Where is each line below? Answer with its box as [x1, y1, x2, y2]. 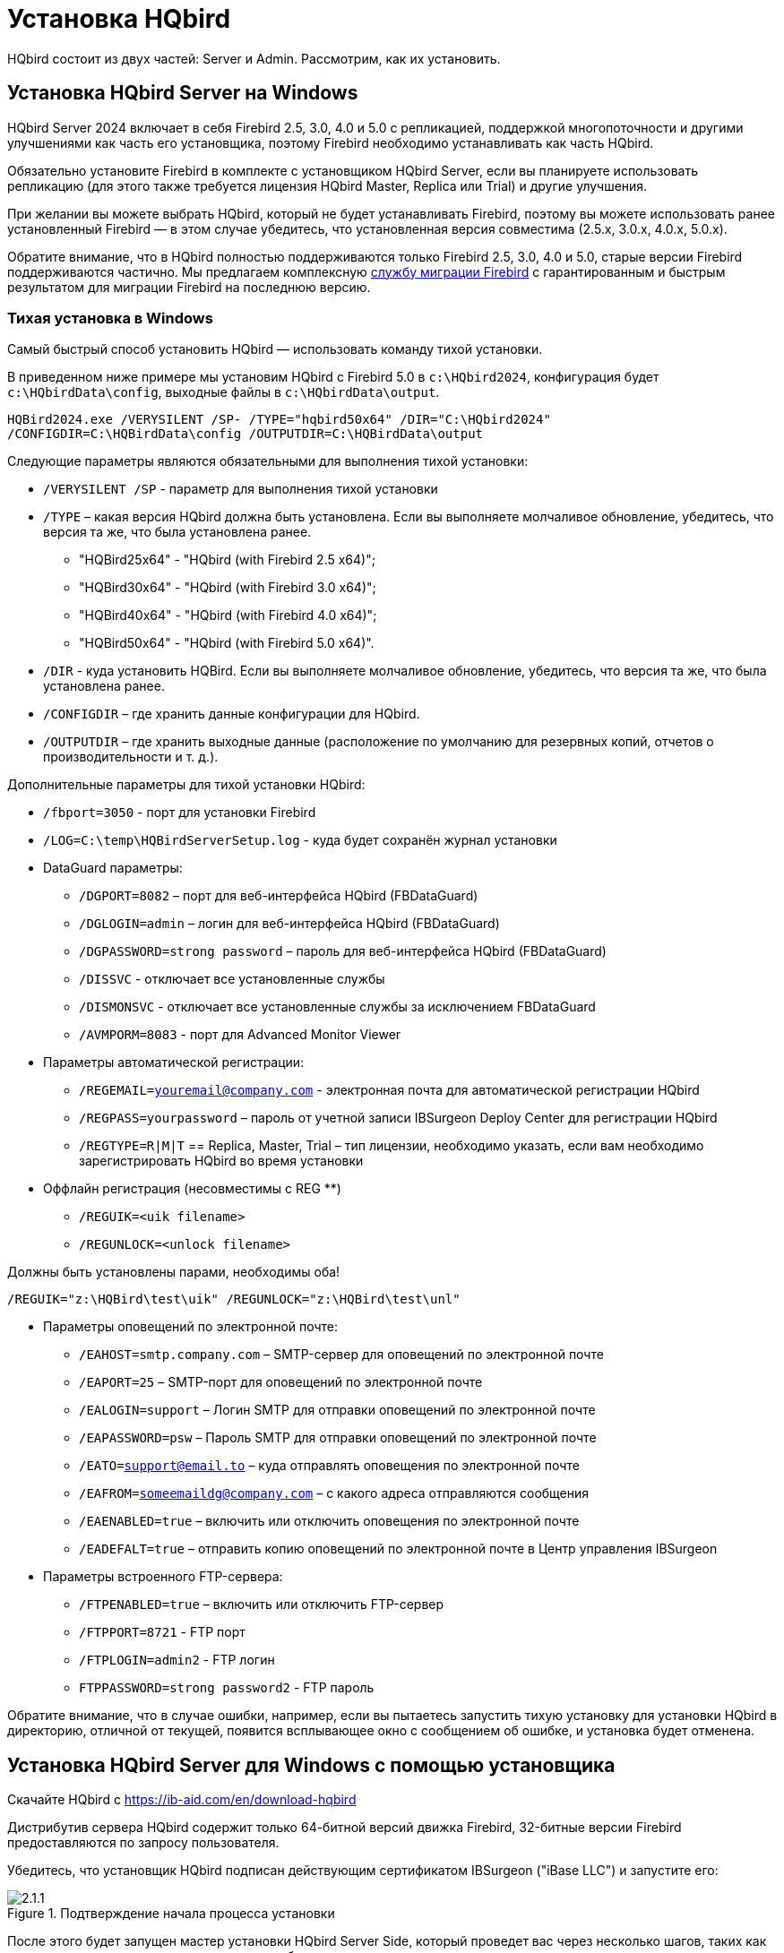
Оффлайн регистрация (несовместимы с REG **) [43, 1181, 341, 1197]
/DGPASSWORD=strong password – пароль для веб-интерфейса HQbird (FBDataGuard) [79, 943, 607, 959]
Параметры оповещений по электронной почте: [43, 1319, 339, 1335]
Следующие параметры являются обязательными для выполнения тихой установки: [7, 453, 529, 469]
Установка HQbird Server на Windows [7, 82, 358, 105]
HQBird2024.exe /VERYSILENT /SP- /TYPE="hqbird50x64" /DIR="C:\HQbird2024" [7, 412, 551, 427]
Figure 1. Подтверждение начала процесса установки [7, 1906, 335, 1922]
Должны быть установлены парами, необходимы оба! [7, 1264, 340, 1280]
